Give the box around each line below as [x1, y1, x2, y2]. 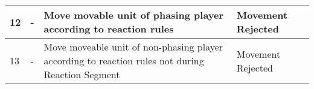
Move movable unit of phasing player [43, 8, 224, 22]
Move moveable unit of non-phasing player [43, 40, 223, 54]
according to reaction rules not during [43, 54, 204, 67]
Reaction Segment [43, 67, 120, 81]
